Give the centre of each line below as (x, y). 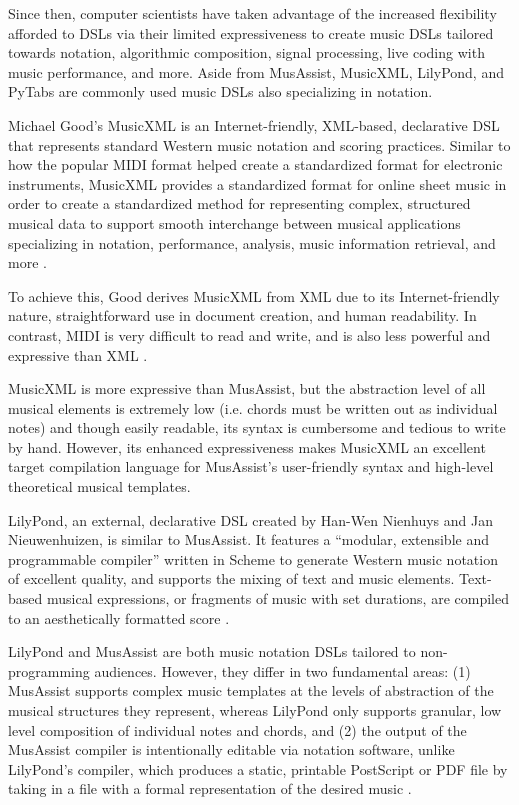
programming (49, 670)
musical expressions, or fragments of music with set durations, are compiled (277, 598)
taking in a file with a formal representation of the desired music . (210, 788)
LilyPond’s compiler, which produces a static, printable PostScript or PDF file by (258, 768)
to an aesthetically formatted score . (119, 617)
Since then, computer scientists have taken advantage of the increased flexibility (252, 13)
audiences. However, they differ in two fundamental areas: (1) (282, 670)
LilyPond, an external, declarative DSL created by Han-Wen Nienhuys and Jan (250, 519)
